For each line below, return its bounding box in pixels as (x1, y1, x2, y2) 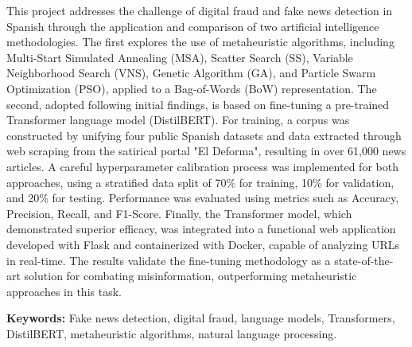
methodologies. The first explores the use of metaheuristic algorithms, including (6, 33, 395, 50)
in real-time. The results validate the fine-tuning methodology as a (6, 251, 331, 268)
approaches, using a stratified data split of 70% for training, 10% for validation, (6, 173, 395, 190)
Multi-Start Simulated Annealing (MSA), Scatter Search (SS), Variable (6, 49, 353, 65)
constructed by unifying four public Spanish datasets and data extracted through (6, 127, 402, 143)
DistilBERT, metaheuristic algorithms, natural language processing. (6, 325, 337, 341)
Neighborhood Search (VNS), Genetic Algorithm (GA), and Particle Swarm (6, 64, 376, 81)
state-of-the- (334, 251, 394, 268)
